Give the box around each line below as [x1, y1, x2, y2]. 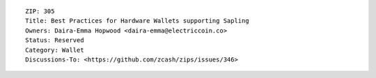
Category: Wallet [25, 46, 84, 54]
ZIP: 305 [25, 8, 55, 15]
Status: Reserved [25, 37, 84, 44]
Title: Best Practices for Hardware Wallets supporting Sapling [25, 17, 250, 25]
